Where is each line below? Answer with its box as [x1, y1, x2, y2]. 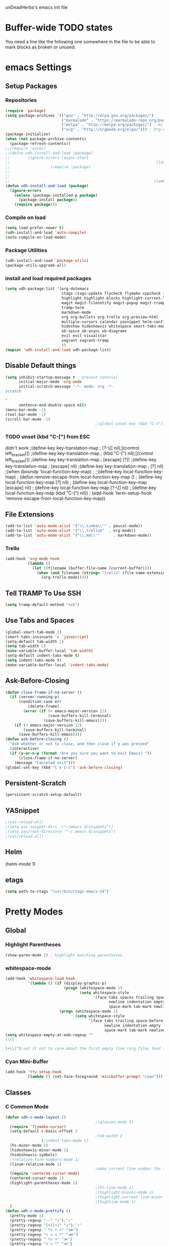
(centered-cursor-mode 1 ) [10, 1176, 64, 1181]
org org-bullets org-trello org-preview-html [61, 314, 158, 319]
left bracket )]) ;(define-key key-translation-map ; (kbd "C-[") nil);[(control [5, 450, 153, 457]
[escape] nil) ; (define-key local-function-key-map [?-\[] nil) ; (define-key [5, 484, 157, 491]
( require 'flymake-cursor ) [10, 1124, 66, 1129]
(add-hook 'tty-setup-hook [5, 1069, 62, 1074]
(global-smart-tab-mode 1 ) [5, 629, 62, 635]
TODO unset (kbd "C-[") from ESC [5, 434, 91, 441]
